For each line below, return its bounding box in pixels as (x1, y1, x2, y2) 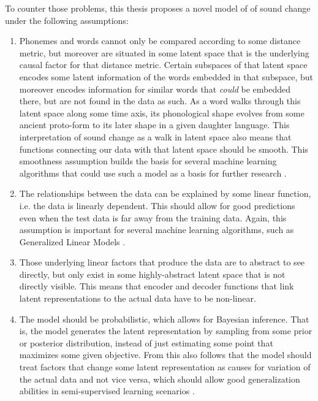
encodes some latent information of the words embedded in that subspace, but (19, 70, 313, 83)
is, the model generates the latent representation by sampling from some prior (19, 324, 312, 337)
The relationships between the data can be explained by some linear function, (19, 187, 311, 200)
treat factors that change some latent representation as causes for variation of (19, 361, 311, 373)
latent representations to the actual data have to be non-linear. (19, 292, 256, 305)
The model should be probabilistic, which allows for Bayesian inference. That (19, 312, 309, 325)
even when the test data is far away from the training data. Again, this (19, 211, 287, 224)
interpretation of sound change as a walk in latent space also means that (19, 130, 292, 143)
